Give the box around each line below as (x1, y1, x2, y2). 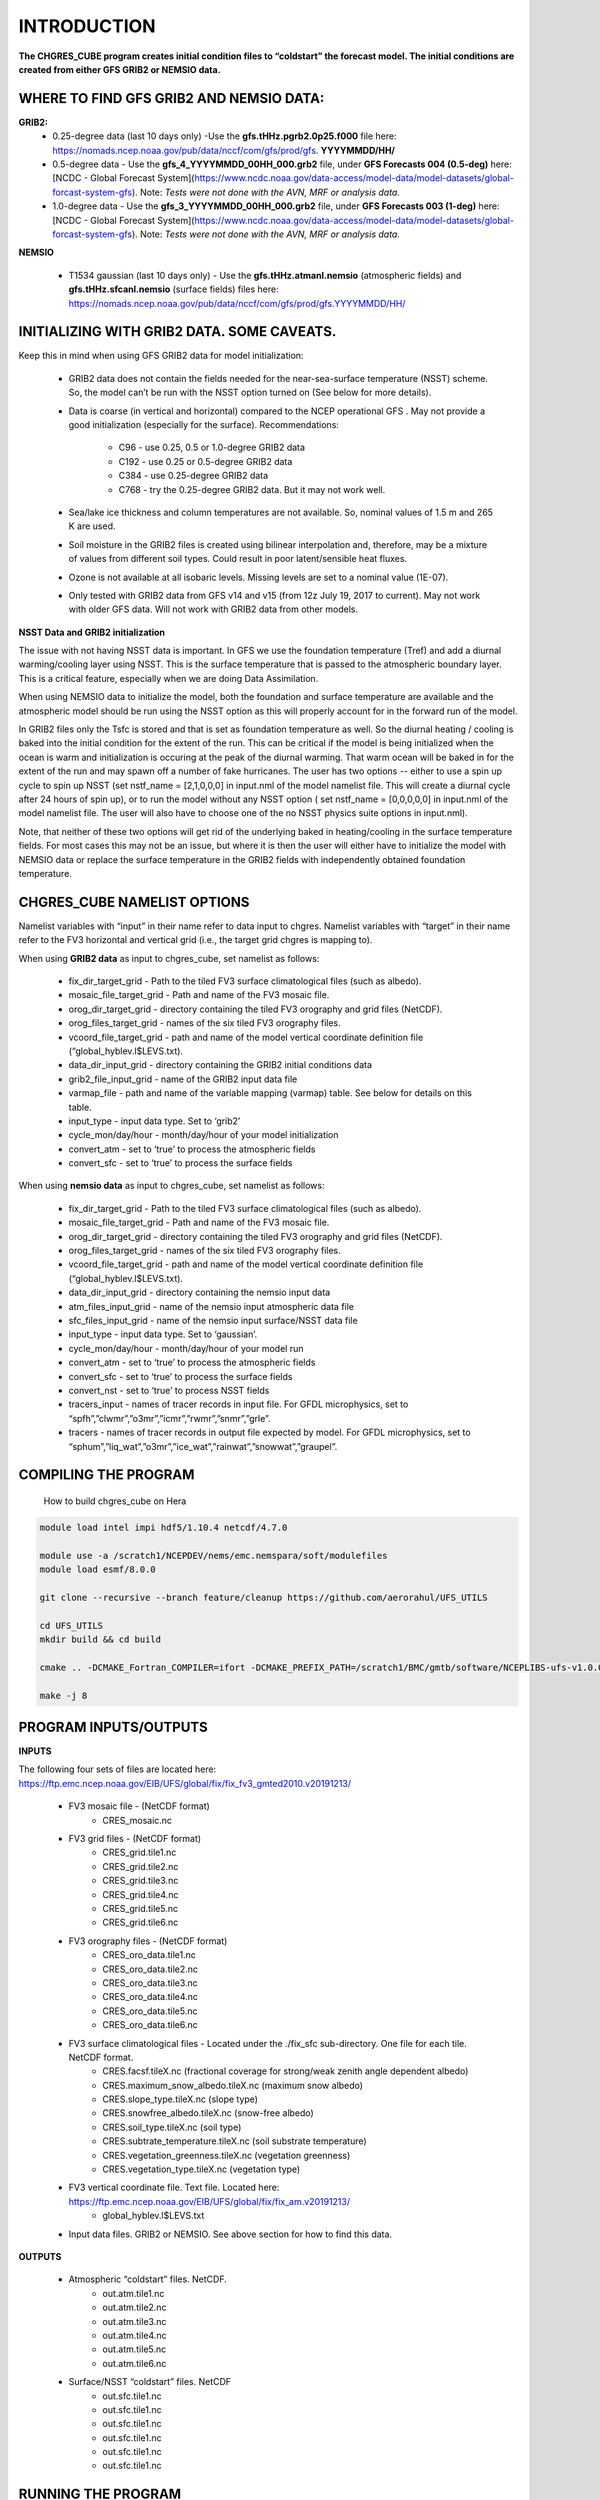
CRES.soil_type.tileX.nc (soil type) (102, 2121, 242, 2133)
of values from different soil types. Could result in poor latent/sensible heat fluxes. (68, 553, 408, 565)
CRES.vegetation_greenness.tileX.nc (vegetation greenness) (102, 2149, 351, 2161)
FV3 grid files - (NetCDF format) (68, 1833, 202, 1845)
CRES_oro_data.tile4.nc (102, 1991, 199, 2003)
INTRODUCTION (18, 15, 156, 37)
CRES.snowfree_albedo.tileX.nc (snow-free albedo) (102, 2107, 314, 2119)
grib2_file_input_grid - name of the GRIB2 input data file (68, 1073, 298, 1085)
